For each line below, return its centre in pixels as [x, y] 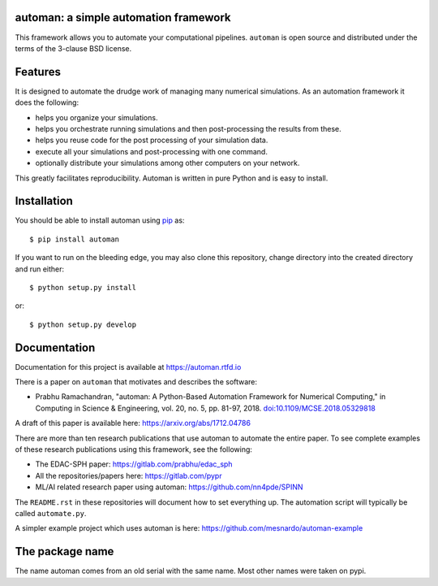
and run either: [40, 269]
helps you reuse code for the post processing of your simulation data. [152, 140]
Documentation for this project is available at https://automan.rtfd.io [128, 367]
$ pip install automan [75, 239]
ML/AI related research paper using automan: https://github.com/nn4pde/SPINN [169, 487]
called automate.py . [51, 513]
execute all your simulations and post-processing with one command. [151, 151]
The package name [64, 551]
